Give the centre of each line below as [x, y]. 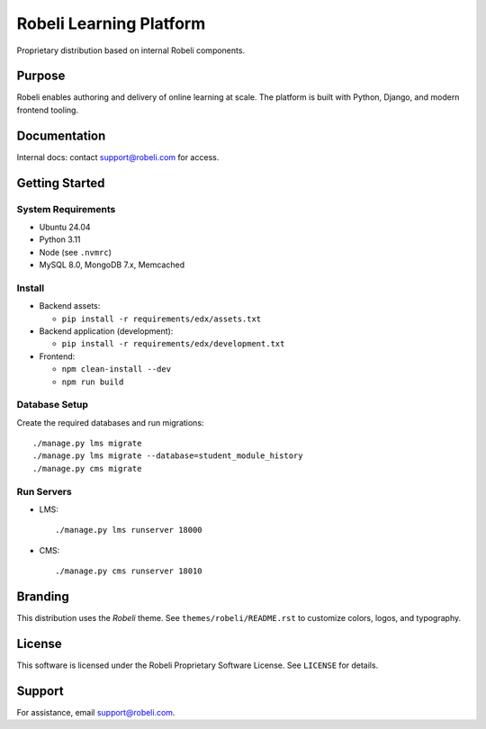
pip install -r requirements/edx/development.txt [173, 344]
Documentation [61, 135]
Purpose [41, 76]
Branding [43, 597]
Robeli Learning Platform [111, 23]
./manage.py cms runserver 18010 [129, 571]
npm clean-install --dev [116, 369]
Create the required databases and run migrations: [110, 422]
